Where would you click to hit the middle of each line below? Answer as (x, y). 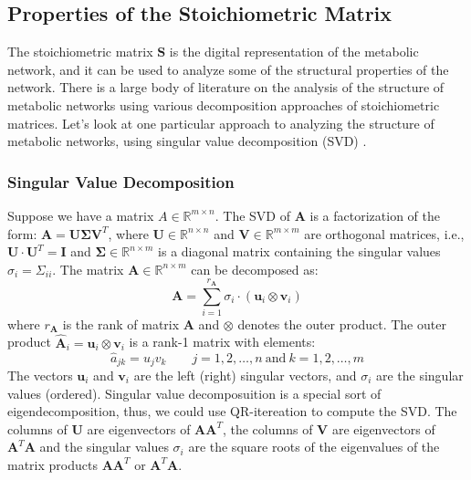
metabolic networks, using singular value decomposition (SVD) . (187, 141)
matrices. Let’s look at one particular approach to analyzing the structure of (221, 123)
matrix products (52, 464)
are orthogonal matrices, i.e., (384, 233)
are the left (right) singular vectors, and (245, 375)
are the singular (419, 375)
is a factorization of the (375, 215)
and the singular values (104, 447)
